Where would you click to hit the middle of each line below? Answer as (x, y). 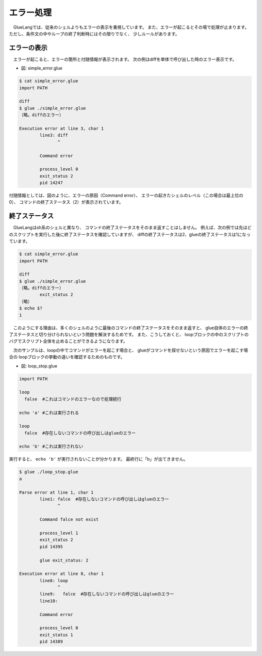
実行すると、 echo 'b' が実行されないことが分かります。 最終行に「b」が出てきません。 (98, 459)
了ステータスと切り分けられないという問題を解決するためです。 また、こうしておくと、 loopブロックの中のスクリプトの (129, 335)
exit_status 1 (56, 635)
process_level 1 (59, 533)
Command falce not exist (69, 520)
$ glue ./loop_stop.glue (49, 472)
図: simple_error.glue (42, 68)
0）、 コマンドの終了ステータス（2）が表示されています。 (66, 202)
